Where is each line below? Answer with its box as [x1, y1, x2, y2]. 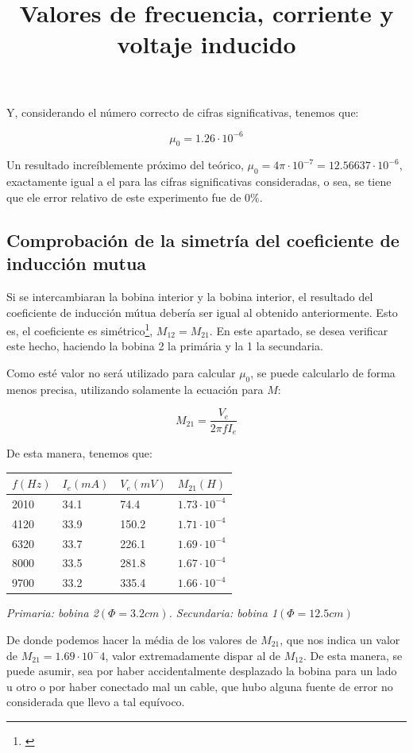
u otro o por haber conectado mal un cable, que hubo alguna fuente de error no [6, 678, 393, 694]
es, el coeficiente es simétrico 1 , [6, 320, 153, 338]
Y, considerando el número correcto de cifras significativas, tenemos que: [6, 103, 359, 120]
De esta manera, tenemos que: [6, 444, 152, 461]
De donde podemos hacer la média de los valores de [6, 631, 257, 647]
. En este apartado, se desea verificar [209, 322, 388, 338]
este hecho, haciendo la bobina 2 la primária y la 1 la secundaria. [6, 338, 323, 354]
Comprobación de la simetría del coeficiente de [6, 227, 399, 252]
